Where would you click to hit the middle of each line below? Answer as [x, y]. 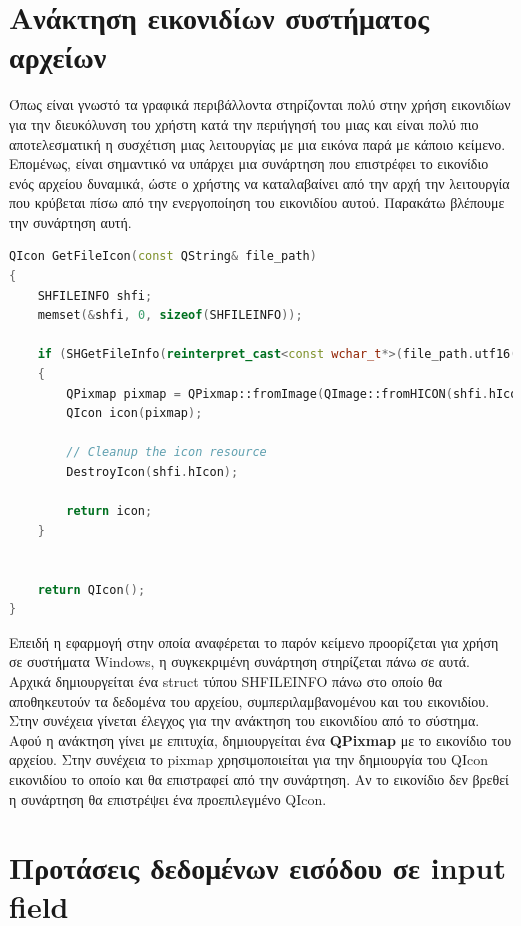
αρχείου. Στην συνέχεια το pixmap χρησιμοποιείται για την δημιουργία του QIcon [249, 759]
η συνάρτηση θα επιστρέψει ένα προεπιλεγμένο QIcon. [168, 798]
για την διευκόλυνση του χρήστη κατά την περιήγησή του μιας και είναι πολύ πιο [244, 123]
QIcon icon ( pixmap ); [134, 413]
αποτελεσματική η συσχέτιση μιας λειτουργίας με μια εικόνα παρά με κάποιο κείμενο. [257, 143]
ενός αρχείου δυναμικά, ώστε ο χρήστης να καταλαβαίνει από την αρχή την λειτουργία [259, 182]
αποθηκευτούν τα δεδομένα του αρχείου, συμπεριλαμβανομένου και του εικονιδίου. [249, 700]
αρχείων [58, 56]
